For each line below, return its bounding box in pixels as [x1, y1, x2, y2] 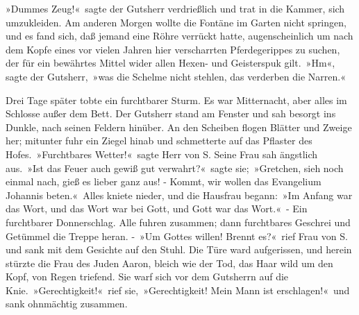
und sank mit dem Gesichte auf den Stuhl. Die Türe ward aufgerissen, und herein [6, 242, 352, 257]
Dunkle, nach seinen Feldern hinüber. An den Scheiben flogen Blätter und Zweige [6, 119, 352, 134]
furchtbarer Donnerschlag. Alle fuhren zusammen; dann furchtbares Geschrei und [6, 214, 351, 229]
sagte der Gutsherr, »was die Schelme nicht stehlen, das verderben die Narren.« [6, 69, 346, 83]
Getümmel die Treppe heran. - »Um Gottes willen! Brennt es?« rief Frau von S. [6, 228, 348, 243]
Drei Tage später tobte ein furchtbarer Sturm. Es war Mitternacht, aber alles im [6, 92, 347, 107]
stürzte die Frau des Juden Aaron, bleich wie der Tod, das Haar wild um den [6, 255, 333, 270]
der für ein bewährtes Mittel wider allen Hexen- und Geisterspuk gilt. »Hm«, [6, 56, 335, 70]
